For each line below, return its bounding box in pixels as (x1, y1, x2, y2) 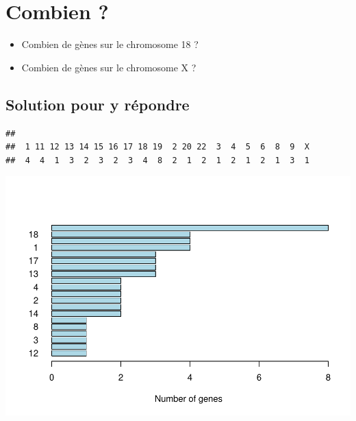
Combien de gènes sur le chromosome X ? (21, 60, 196, 74)
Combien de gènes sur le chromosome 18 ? (21, 37, 199, 51)
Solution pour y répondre (5, 93, 190, 115)
